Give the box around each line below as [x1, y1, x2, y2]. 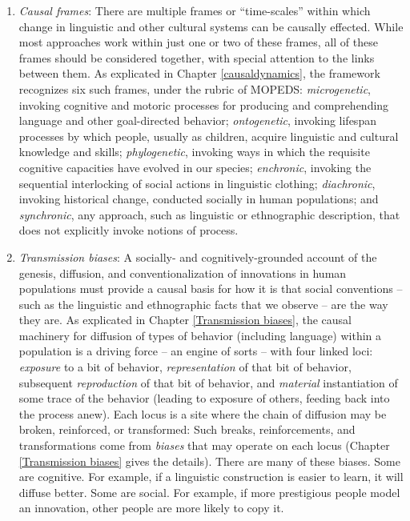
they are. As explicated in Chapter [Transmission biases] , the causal [18, 311, 352, 328]
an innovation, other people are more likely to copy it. [18, 499, 284, 516]
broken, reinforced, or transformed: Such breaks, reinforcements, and [18, 421, 356, 438]
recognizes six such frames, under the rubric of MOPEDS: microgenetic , [18, 80, 371, 97]
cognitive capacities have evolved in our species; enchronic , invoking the [18, 158, 372, 175]
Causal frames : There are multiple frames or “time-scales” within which [18, 2, 371, 18]
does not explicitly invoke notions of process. [18, 222, 239, 238]
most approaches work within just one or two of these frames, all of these [18, 34, 378, 50]
